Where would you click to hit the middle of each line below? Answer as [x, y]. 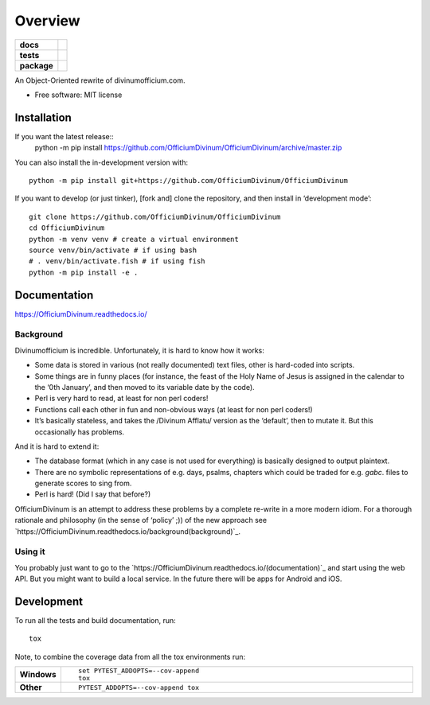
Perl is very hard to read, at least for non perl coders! [121, 399]
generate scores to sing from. [83, 483]
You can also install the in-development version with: [102, 162]
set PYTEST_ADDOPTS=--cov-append [139, 671]
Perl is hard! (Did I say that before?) [93, 494]
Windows [38, 675]
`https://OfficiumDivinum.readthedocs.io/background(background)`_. [128, 531]
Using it [30, 551]
